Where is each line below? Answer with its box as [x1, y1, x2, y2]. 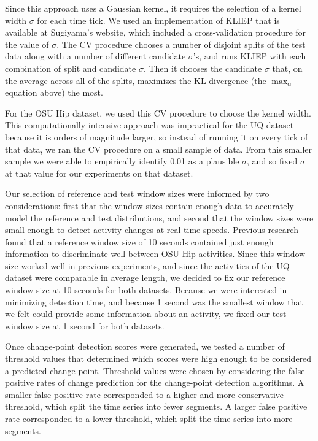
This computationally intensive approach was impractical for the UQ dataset [5, 118, 294, 131]
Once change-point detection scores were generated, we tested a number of [5, 340, 285, 353]
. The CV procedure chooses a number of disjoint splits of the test [56, 37, 306, 50]
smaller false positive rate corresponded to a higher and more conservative [5, 388, 284, 401]
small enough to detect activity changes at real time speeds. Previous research [5, 223, 298, 236]
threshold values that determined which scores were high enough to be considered [5, 352, 312, 365]
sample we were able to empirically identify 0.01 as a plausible [5, 155, 239, 167]
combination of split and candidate [5, 61, 136, 74]
